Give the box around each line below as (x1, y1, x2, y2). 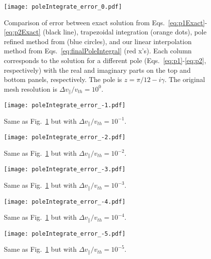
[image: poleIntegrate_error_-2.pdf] (4, 134, 126, 141)
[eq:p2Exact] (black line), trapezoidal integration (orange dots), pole (4, 27, 207, 37)
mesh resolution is (4, 83, 57, 94)
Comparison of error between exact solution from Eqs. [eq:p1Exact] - (4, 17, 207, 27)
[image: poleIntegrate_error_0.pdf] (4, 3, 122, 10)
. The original (164, 74, 205, 84)
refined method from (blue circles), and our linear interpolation (4, 36, 192, 46)
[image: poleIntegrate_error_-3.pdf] (4, 166, 126, 173)
